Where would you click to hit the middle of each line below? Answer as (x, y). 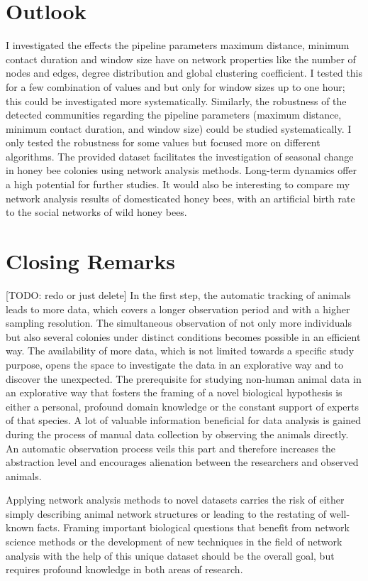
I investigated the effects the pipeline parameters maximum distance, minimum (178, 45)
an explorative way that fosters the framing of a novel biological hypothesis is (174, 392)
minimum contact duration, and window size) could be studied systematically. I (179, 128)
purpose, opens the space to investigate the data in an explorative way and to (174, 364)
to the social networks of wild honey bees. (96, 212)
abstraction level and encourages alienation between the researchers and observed (182, 462)
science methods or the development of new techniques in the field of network (174, 542)
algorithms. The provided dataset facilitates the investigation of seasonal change (180, 156)
